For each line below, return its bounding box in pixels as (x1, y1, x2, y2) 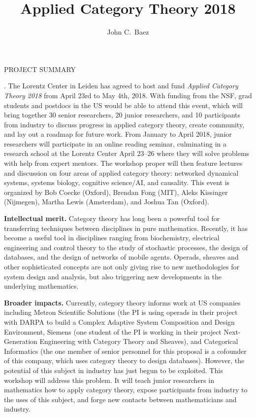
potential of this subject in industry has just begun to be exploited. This (4, 365, 223, 375)
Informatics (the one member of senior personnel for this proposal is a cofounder (4, 345, 247, 356)
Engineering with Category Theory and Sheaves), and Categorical (39, 336, 238, 346)
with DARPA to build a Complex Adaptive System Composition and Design (4, 316, 235, 327)
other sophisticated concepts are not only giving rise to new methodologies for (4, 262, 240, 271)
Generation (4, 336, 37, 346)
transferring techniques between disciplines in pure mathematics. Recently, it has (4, 223, 248, 233)
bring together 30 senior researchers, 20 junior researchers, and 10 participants (4, 110, 241, 120)
